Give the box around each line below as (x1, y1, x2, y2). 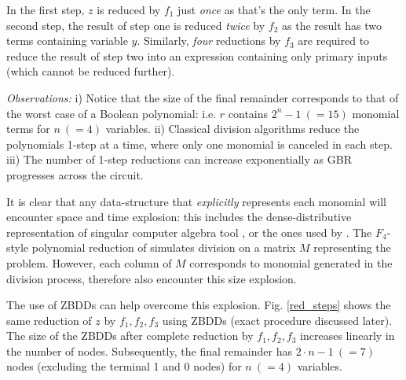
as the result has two (282, 17, 382, 33)
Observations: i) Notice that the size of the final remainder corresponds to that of (6, 89, 399, 105)
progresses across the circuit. (6, 166, 144, 183)
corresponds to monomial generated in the (189, 254, 393, 271)
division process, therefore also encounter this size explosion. (6, 270, 297, 286)
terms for (6, 120, 50, 137)
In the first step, (6, 2, 85, 17)
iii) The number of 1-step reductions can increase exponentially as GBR (6, 151, 352, 168)
